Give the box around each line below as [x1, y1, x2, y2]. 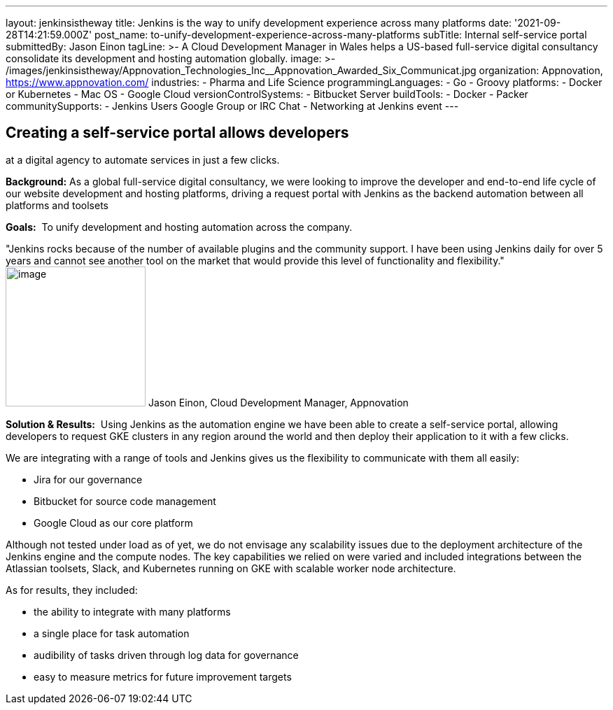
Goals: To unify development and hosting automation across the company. [6, 220, 353, 233]
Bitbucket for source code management [34, 495, 216, 507]
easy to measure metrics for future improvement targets [34, 670, 292, 683]
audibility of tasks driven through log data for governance [34, 648, 299, 661]
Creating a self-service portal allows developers [6, 124, 349, 142]
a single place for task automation [34, 627, 190, 639]
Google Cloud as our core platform [34, 516, 193, 529]
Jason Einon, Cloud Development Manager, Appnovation [148, 396, 409, 409]
